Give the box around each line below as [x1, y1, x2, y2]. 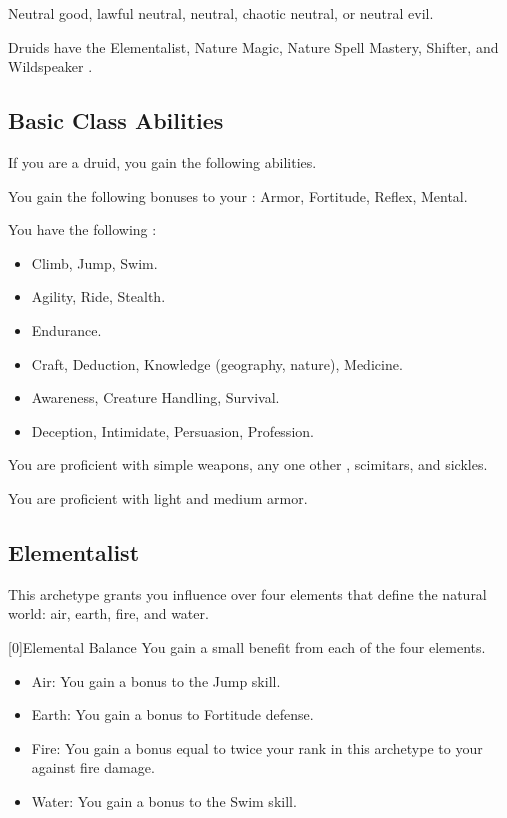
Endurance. [31, 319, 102, 340]
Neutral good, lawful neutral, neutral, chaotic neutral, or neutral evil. [8, 3, 434, 23]
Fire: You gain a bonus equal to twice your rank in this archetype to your [31, 737, 483, 758]
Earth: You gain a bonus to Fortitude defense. [31, 704, 314, 725]
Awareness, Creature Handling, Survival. [31, 387, 280, 408]
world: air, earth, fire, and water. [8, 603, 209, 624]
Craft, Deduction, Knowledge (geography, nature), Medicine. [31, 353, 403, 374]
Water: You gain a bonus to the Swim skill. [31, 790, 297, 811]
